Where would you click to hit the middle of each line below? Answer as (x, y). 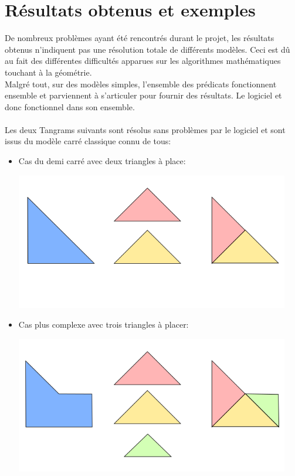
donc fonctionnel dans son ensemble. (70, 106)
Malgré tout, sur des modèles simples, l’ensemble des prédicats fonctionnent (141, 84)
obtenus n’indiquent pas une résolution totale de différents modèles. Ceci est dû (147, 49)
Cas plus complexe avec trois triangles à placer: (104, 324)
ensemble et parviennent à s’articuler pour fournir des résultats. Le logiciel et (143, 95)
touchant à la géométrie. (48, 72)
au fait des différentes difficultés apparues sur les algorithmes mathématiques (143, 61)
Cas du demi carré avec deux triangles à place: (102, 161)
